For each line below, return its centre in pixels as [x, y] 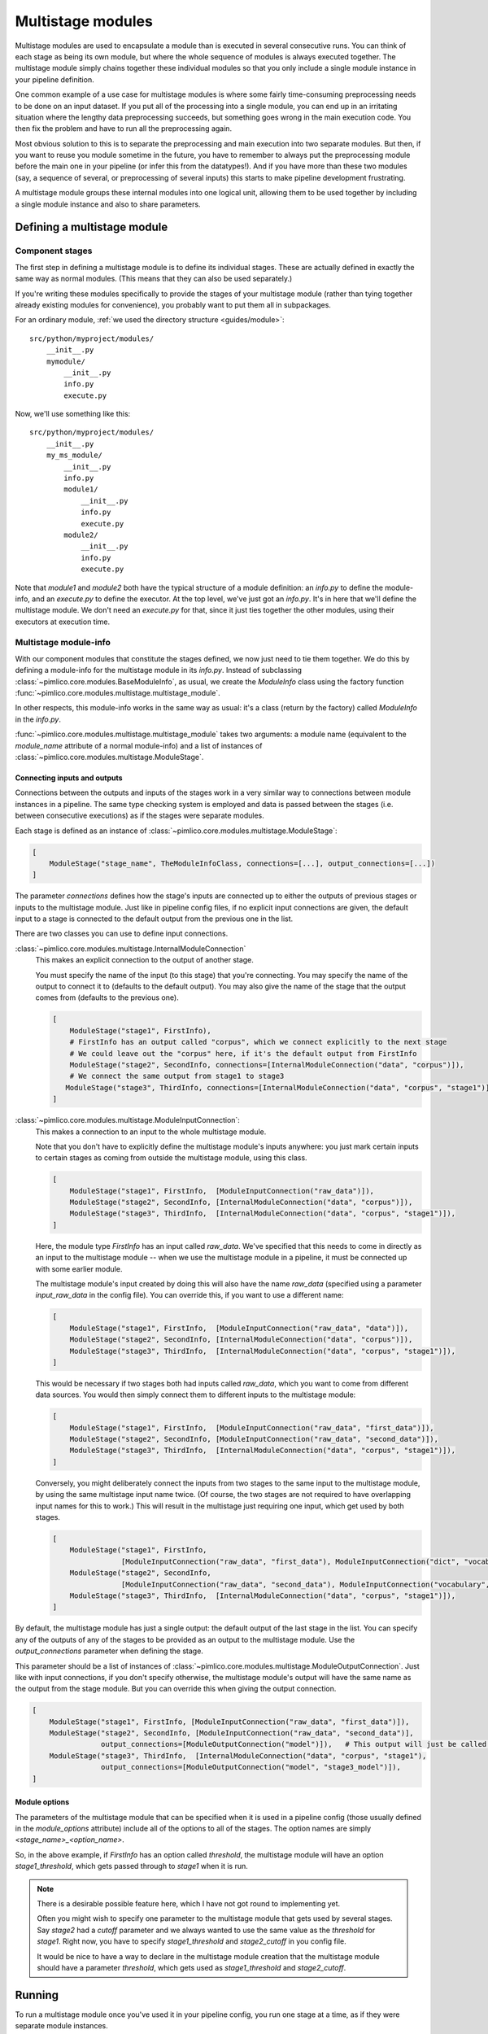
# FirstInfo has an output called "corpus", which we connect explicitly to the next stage [258, 1042]
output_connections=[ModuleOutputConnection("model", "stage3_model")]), [251, 1767]
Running [37, 1995]
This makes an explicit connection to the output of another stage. [144, 960]
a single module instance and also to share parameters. [108, 204]
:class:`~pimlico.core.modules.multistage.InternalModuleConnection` [131, 949]
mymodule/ [65, 361]
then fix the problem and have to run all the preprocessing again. [123, 129]
